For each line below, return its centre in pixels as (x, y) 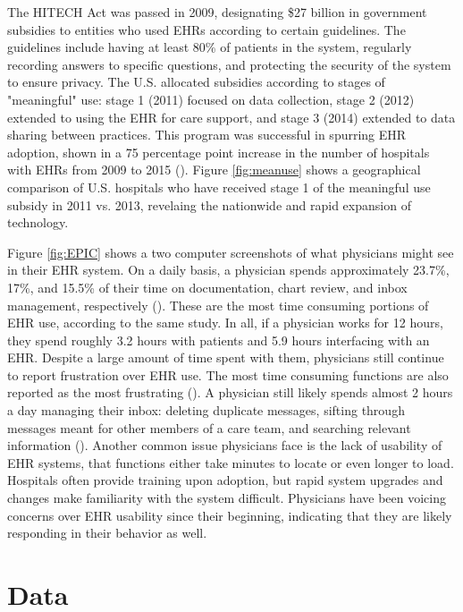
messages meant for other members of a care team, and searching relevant (209, 427)
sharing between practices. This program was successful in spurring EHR (207, 135)
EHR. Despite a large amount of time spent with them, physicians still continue (226, 357)
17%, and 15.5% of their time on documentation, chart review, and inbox (207, 287)
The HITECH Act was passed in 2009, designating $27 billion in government (217, 12)
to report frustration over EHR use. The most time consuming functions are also (228, 374)
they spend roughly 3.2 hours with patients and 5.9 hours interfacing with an (219, 340)
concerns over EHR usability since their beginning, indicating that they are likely (230, 515)
